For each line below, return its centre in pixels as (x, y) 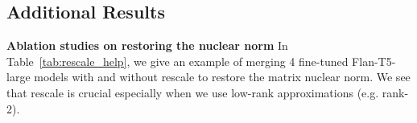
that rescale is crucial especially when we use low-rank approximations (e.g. (193, 92)
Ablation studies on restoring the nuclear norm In (147, 45)
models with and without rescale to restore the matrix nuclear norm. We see (222, 77)
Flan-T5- (374, 61)
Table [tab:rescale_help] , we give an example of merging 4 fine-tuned (178, 61)
